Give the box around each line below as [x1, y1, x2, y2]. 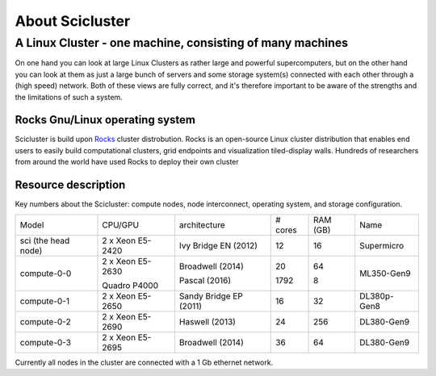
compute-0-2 [19, 315, 72, 327]
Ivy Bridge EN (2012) [178, 240, 258, 251]
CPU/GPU [102, 219, 140, 230]
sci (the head [19, 235, 70, 246]
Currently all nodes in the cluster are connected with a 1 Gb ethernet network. [15, 357, 274, 367]
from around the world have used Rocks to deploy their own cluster [15, 157, 240, 167]
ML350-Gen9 [359, 267, 411, 278]
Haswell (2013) [178, 315, 236, 327]
